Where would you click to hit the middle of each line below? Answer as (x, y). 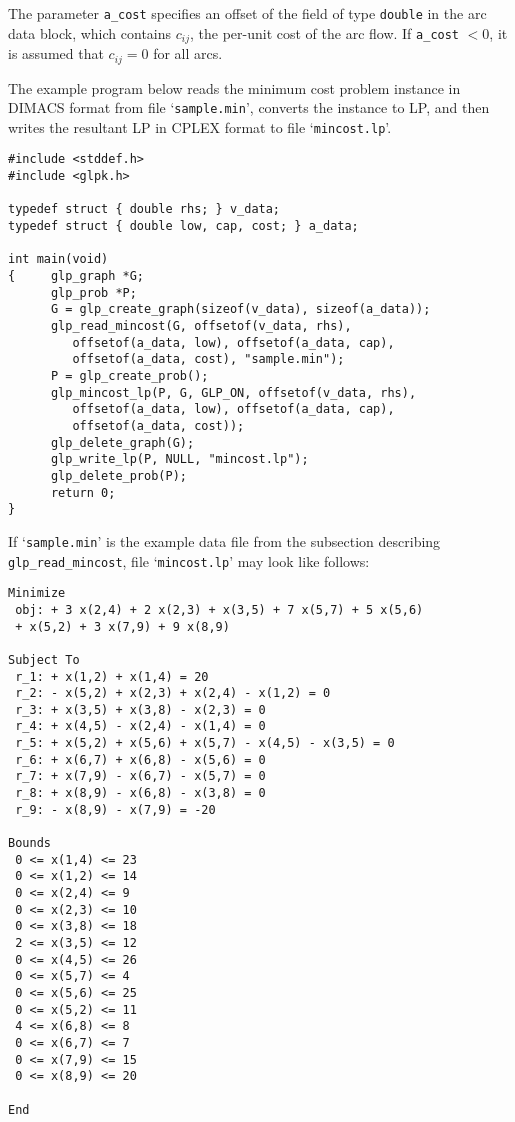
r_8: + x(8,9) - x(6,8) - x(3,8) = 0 (140, 793)
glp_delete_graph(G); (122, 442)
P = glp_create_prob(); (129, 376)
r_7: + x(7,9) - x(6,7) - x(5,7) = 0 (140, 776)
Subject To (44, 659)
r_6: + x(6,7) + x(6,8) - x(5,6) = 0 (140, 759)
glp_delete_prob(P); (118, 475)
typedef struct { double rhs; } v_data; (144, 209)
